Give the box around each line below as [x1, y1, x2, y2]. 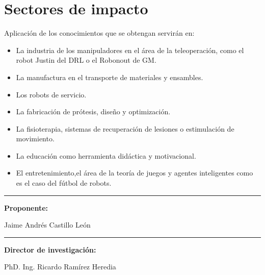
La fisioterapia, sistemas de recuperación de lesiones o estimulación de [16, 123, 234, 134]
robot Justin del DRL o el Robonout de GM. [16, 55, 156, 65]
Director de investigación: [4, 244, 96, 255]
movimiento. [16, 133, 55, 144]
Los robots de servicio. [16, 89, 87, 99]
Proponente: [4, 202, 48, 213]
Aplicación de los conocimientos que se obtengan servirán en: [4, 28, 195, 38]
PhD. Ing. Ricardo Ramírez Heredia [4, 261, 116, 272]
